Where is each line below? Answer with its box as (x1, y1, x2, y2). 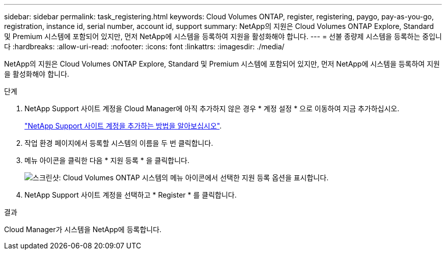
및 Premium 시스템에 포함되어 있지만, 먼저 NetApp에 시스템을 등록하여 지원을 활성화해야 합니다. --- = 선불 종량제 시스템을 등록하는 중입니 (4, 32, 442, 41)
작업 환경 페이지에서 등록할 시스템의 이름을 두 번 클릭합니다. (24, 139, 213, 147)
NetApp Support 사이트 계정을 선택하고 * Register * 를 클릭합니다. (24, 190, 237, 199)
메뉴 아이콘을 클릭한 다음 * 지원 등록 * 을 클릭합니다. (24, 156, 189, 165)
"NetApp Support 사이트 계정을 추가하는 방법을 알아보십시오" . (24, 121, 222, 130)
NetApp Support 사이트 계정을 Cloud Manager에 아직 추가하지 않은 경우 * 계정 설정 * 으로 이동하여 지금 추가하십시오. (24, 104, 400, 113)
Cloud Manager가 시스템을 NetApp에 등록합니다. (4, 225, 162, 234)
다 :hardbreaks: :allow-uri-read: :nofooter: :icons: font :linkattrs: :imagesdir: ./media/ (4, 42, 285, 51)
